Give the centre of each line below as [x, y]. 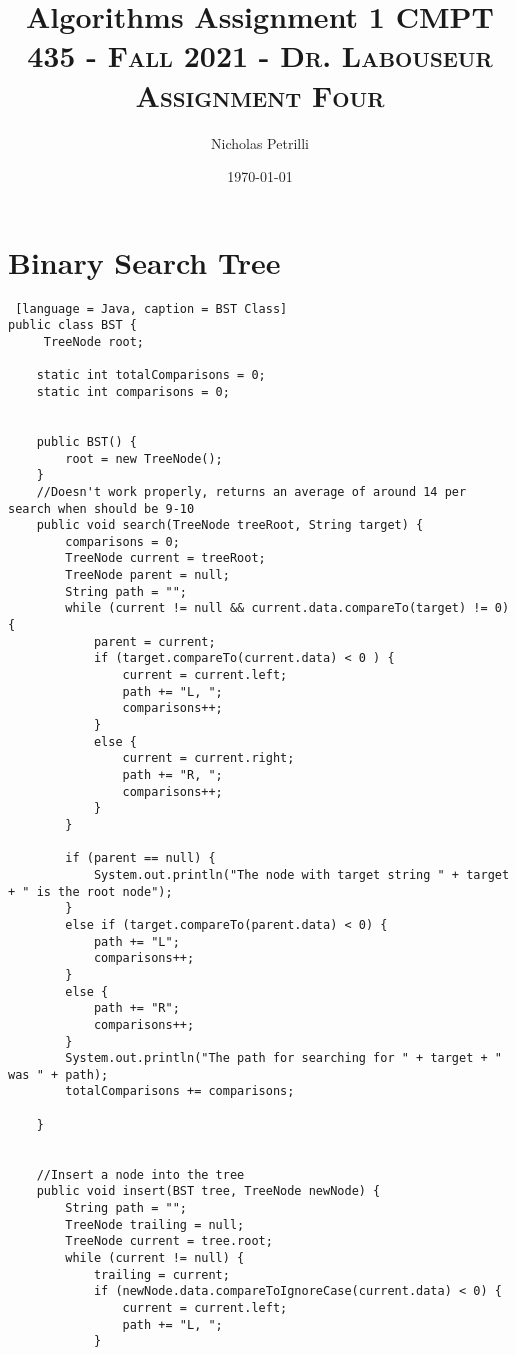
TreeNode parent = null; [147, 575]
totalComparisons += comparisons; [180, 1091]
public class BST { [72, 325]
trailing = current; [161, 1274]
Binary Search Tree [144, 261]
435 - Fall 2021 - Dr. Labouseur [260, 55]
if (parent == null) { [140, 858]
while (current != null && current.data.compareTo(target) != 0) [287, 608]
